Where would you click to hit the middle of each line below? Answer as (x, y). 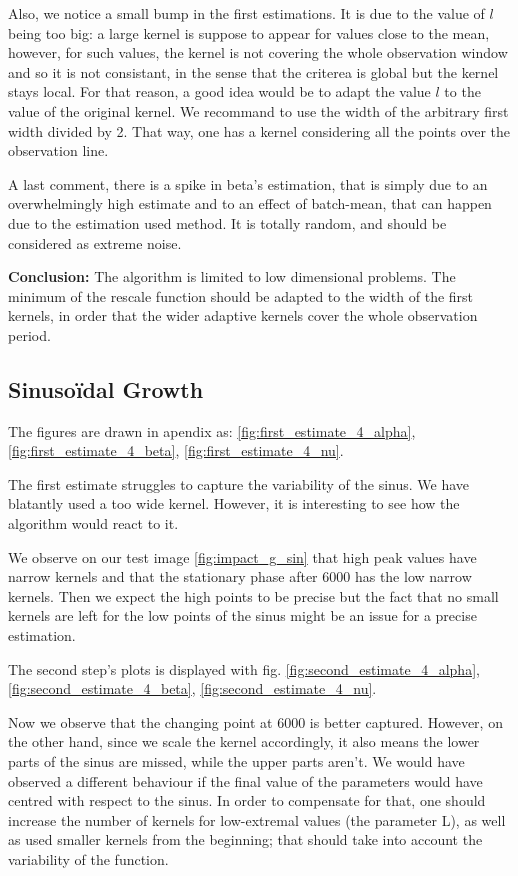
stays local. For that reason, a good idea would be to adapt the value (219, 91)
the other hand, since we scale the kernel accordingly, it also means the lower (244, 741)
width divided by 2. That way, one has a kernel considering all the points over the (259, 130)
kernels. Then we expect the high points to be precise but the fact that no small (253, 595)
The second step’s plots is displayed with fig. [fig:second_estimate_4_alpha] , (244, 668)
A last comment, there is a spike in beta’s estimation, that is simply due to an (248, 183)
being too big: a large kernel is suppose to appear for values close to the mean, (249, 32)
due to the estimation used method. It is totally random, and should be (227, 222)
